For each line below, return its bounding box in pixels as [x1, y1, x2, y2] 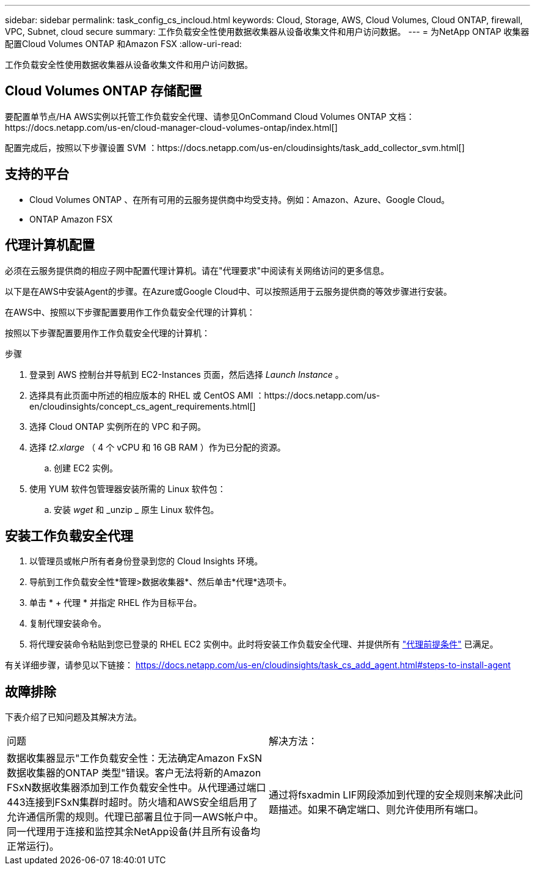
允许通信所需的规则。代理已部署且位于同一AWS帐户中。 [7, 811, 264, 824]
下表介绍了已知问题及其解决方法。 [5, 712, 142, 723]
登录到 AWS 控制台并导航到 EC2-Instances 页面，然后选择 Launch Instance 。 [29, 369, 344, 380]
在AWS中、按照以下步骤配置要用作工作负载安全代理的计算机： [5, 306, 255, 317]
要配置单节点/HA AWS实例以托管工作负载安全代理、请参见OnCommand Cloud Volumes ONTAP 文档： [5, 111, 415, 122]
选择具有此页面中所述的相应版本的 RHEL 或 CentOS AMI [29, 389, 253, 400]
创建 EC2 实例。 [54, 462, 118, 473]
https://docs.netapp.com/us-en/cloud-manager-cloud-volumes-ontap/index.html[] [5, 122, 338, 133]
